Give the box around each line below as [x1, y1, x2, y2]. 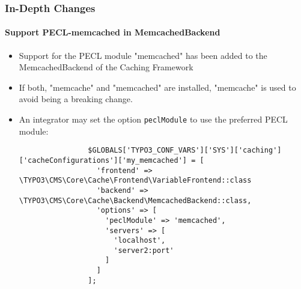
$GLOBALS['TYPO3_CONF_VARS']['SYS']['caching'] [88, 146, 282, 155]
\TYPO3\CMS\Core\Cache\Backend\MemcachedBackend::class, [19, 196, 252, 205]
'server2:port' [114, 246, 174, 255]
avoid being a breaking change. [19, 93, 133, 105]
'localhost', [114, 236, 166, 245]
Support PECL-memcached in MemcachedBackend [5, 26, 220, 38]
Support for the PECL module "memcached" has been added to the [19, 49, 267, 61]
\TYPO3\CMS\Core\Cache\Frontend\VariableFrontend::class [19, 176, 252, 185]
